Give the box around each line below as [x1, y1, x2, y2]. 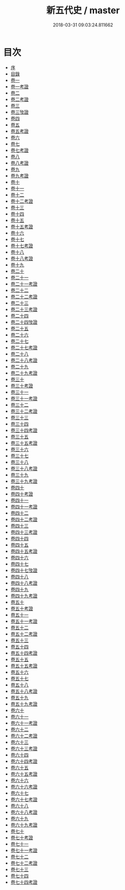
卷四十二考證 [10, 516, 37, 522]
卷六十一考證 [10, 720, 37, 726]
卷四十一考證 [10, 504, 37, 510]
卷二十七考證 [10, 344, 37, 350]
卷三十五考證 [10, 440, 37, 446]
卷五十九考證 [10, 701, 37, 707]
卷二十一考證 [10, 281, 37, 287]
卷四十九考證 [10, 593, 37, 599]
